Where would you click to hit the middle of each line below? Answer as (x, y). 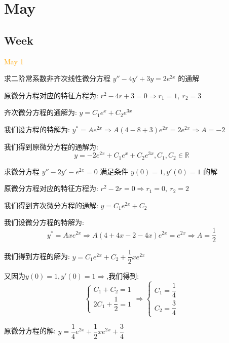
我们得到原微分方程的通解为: (51, 146)
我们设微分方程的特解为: (44, 222)
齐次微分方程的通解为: (41, 112)
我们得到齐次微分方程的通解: (51, 205)
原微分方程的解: (30, 331)
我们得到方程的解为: (37, 256)
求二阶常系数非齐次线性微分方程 (57, 78)
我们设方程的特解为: (37, 129)
